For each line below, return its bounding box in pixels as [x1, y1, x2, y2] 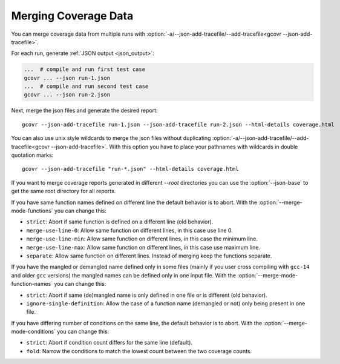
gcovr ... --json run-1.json [24, 74, 111, 81]
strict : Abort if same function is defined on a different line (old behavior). [26, 218, 214, 225]
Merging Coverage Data [11, 9, 134, 22]
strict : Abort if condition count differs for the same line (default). [26, 339, 193, 346]
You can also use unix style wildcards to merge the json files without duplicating [11, 134, 211, 142]
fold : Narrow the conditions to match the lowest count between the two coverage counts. [26, 347, 252, 354]
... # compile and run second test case [24, 83, 149, 90]
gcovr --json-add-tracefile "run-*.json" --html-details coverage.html [22, 165, 239, 173]
